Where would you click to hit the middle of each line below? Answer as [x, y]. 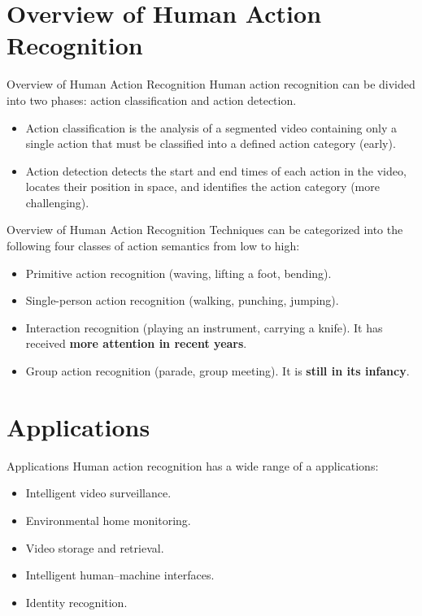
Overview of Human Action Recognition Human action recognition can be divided [211, 84]
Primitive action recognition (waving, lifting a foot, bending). [178, 273]
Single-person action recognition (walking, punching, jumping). [182, 300]
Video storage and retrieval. [95, 547]
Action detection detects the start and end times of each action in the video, [216, 170]
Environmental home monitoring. [108, 520]
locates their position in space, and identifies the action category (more [202, 187]
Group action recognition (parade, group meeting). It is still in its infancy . [218, 371]
